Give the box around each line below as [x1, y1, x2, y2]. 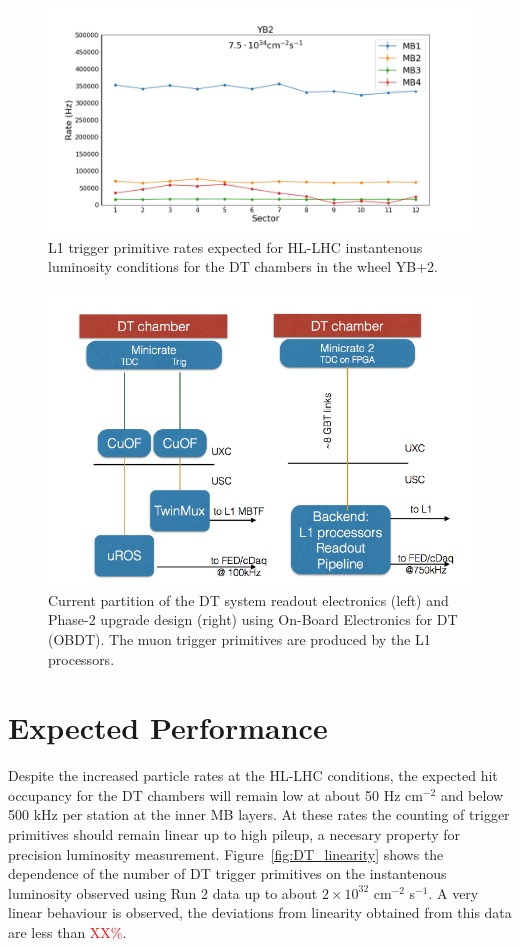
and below [440, 784, 504, 805]
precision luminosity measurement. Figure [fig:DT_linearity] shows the [8, 843, 444, 864]
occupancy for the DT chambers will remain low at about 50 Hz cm [8, 784, 423, 805]
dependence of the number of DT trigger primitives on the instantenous [8, 863, 447, 884]
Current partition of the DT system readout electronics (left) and [48, 589, 449, 610]
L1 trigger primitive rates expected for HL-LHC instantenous [48, 236, 423, 257]
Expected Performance [8, 707, 328, 748]
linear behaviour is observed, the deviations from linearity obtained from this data [8, 902, 512, 923]
